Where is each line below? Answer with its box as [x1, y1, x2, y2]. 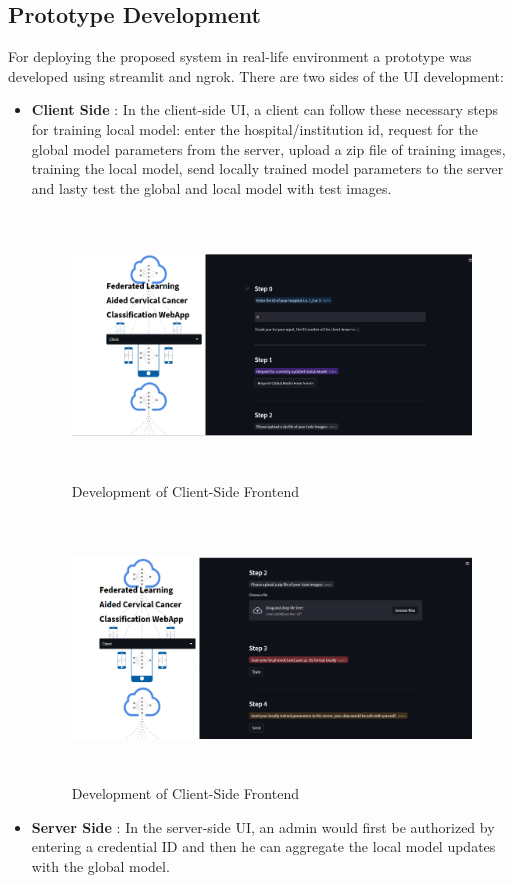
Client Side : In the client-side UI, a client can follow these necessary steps [31, 99, 499, 120]
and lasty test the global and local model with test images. [31, 177, 392, 198]
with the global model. [31, 856, 170, 877]
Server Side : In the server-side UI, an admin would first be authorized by [31, 816, 495, 837]
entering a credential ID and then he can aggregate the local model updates [31, 836, 496, 857]
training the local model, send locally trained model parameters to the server [31, 158, 504, 179]
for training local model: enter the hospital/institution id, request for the [31, 118, 478, 139]
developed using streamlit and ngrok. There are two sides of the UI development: [8, 65, 504, 86]
